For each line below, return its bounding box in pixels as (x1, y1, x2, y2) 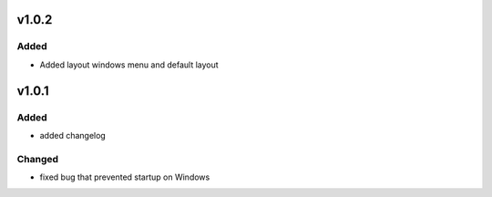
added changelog (39, 130, 107, 140)
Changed (16, 152, 59, 165)
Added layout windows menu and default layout (39, 59, 219, 70)
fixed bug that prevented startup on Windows (39, 171, 210, 182)
